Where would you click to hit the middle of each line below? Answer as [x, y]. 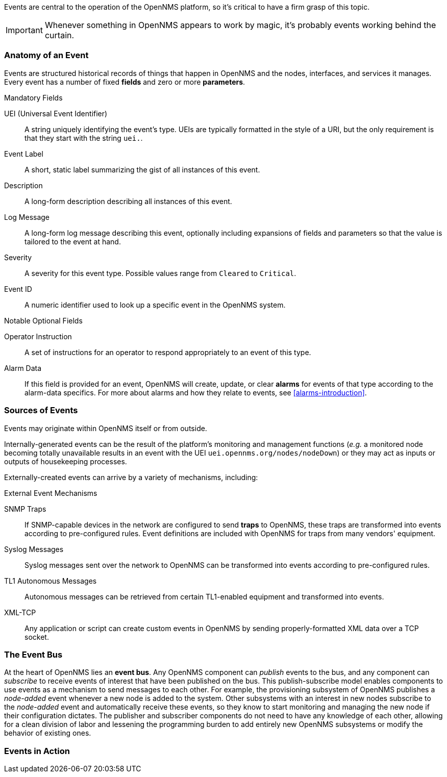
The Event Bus [33, 654]
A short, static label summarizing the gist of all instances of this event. [142, 169]
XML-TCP [20, 612]
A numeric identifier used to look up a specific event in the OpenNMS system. [155, 305]
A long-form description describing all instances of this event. [128, 201]
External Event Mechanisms [51, 493]
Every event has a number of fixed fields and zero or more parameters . [125, 82]
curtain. [59, 35]
